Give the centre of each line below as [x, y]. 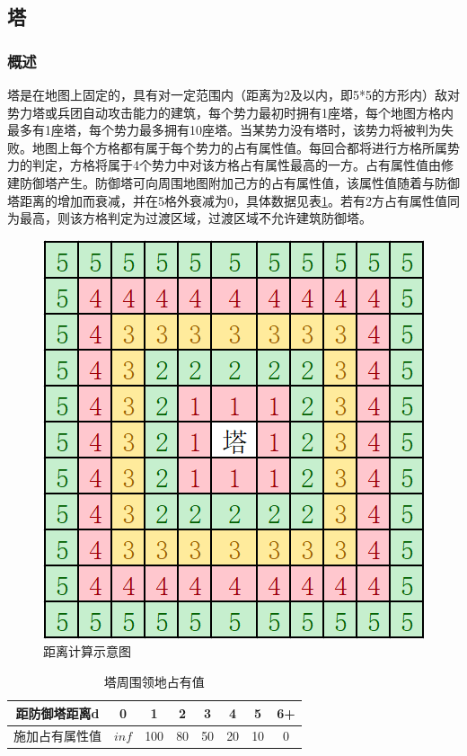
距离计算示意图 [87, 651]
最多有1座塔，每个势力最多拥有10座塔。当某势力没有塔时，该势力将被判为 [224, 130]
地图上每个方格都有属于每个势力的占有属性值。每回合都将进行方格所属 [239, 147]
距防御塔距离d [57, 712]
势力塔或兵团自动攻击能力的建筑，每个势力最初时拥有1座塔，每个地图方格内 [230, 112]
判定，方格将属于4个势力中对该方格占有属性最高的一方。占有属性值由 [236, 165]
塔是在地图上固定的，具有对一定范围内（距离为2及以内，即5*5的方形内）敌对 [233, 94]
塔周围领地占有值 [154, 681]
